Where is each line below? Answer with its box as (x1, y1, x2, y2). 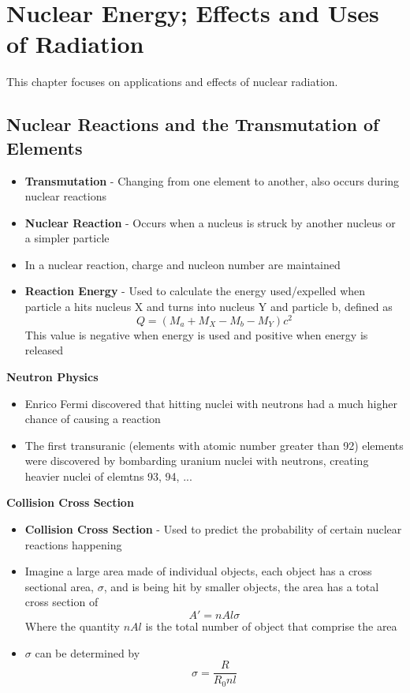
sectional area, (24, 578, 95, 594)
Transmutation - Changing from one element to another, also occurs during (24, 172, 400, 189)
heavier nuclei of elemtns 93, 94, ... (24, 467, 192, 484)
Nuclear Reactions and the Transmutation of (6, 112, 379, 137)
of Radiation (6, 28, 144, 60)
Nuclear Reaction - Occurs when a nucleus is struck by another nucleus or (24, 214, 396, 230)
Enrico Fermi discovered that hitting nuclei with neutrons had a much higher (24, 395, 397, 411)
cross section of (24, 594, 99, 610)
